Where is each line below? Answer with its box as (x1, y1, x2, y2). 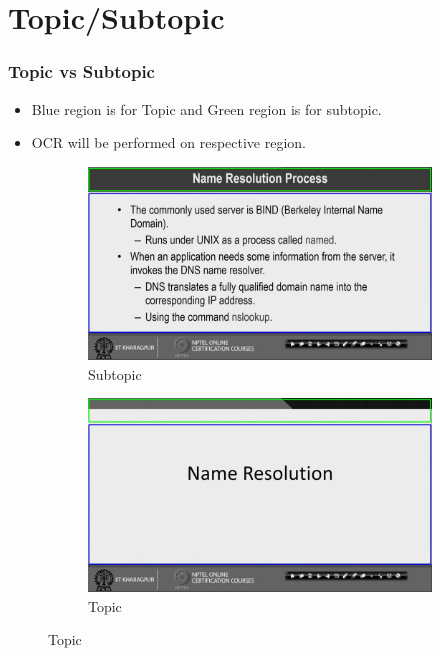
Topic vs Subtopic (8, 59, 155, 84)
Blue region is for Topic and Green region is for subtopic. (31, 98, 382, 119)
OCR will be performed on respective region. (31, 132, 306, 153)
